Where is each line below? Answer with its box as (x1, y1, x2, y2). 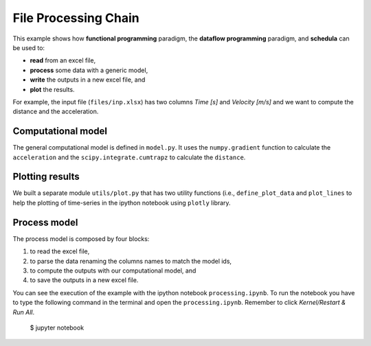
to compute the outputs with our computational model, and (30, 266, 196, 275)
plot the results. (30, 85, 75, 93)
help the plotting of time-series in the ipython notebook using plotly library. (12, 198, 231, 207)
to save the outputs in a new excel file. (30, 276, 139, 284)
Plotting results (12, 171, 80, 183)
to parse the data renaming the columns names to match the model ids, (30, 257, 232, 265)
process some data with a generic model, (30, 66, 148, 74)
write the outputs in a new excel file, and (30, 76, 146, 84)
